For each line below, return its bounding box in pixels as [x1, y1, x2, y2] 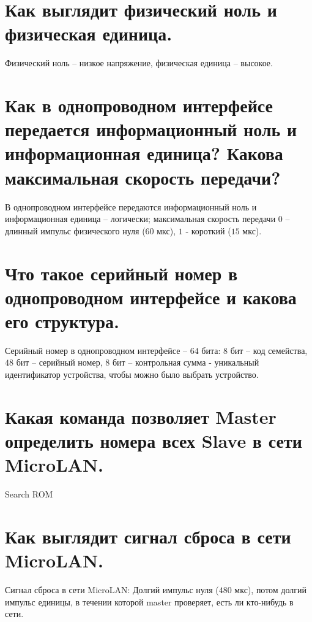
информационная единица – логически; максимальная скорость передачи [5, 212, 276, 225]
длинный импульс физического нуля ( [5, 224, 146, 237]
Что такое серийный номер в [5, 260, 238, 285]
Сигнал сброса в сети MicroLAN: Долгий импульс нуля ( [5, 583, 219, 596]
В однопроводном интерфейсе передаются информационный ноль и [5, 200, 257, 213]
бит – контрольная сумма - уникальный [112, 356, 259, 369]
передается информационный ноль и [5, 117, 297, 142]
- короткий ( [185, 224, 231, 237]
